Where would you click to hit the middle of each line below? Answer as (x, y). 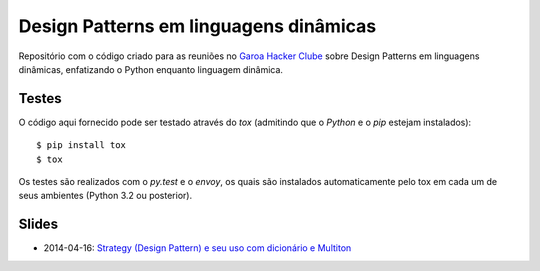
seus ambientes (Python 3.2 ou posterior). (105, 196)
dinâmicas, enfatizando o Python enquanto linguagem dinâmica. (151, 69)
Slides (38, 224)
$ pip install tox (81, 145)
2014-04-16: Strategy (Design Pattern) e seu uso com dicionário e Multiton (197, 248)
